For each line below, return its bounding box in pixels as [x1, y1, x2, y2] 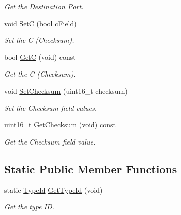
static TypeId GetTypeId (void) [4, 184, 103, 195]
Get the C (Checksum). [4, 68, 76, 79]
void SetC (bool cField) [4, 18, 77, 28]
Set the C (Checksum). [4, 35, 74, 45]
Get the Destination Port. [4, 1, 84, 11]
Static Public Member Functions [4, 161, 177, 176]
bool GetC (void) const [4, 51, 76, 62]
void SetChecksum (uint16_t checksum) [4, 85, 128, 96]
